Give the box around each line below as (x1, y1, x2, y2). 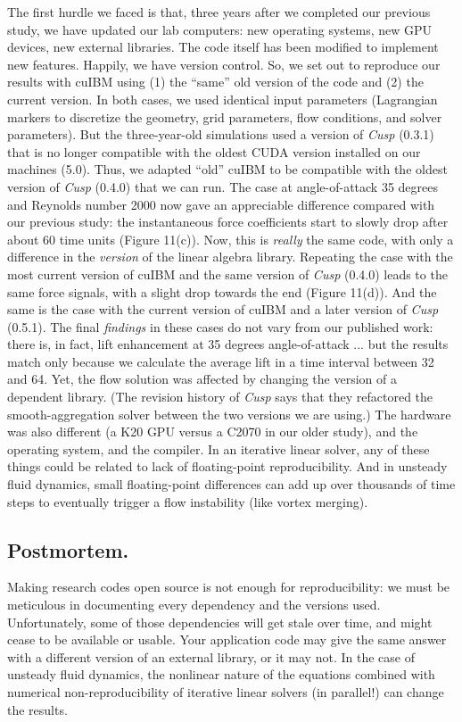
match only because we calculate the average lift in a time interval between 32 (7, 352, 434, 370)
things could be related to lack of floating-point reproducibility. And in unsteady (7, 457, 448, 476)
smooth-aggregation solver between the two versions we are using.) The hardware (7, 404, 451, 423)
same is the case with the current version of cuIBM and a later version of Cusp (7, 300, 439, 319)
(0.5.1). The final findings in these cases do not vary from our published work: (7, 317, 433, 336)
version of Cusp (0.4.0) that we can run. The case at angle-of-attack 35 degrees (7, 177, 439, 195)
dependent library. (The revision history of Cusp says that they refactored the (7, 387, 433, 406)
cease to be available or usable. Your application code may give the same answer (7, 630, 447, 649)
